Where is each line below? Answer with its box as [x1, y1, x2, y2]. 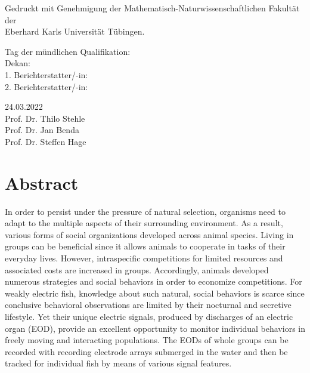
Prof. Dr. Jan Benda [5, 124, 79, 136]
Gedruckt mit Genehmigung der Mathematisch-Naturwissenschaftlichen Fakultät [5, 2, 300, 14]
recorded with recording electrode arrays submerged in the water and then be [5, 345, 288, 357]
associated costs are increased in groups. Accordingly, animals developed [5, 263, 269, 276]
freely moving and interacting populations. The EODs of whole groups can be [5, 334, 289, 346]
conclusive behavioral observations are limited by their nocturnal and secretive [5, 298, 292, 311]
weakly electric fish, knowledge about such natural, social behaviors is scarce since [5, 286, 305, 299]
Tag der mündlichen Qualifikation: [5, 45, 131, 57]
